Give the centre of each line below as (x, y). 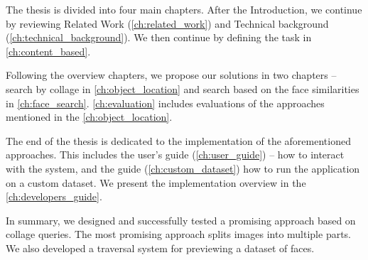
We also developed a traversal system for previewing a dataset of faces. (160, 248)
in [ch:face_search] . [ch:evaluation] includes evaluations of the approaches (165, 103)
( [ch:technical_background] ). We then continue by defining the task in (159, 37)
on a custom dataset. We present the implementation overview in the (156, 182)
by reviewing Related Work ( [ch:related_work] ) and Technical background (167, 23)
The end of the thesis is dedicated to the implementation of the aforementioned (178, 140)
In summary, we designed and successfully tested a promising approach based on (181, 220)
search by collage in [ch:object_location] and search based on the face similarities (183, 88)
